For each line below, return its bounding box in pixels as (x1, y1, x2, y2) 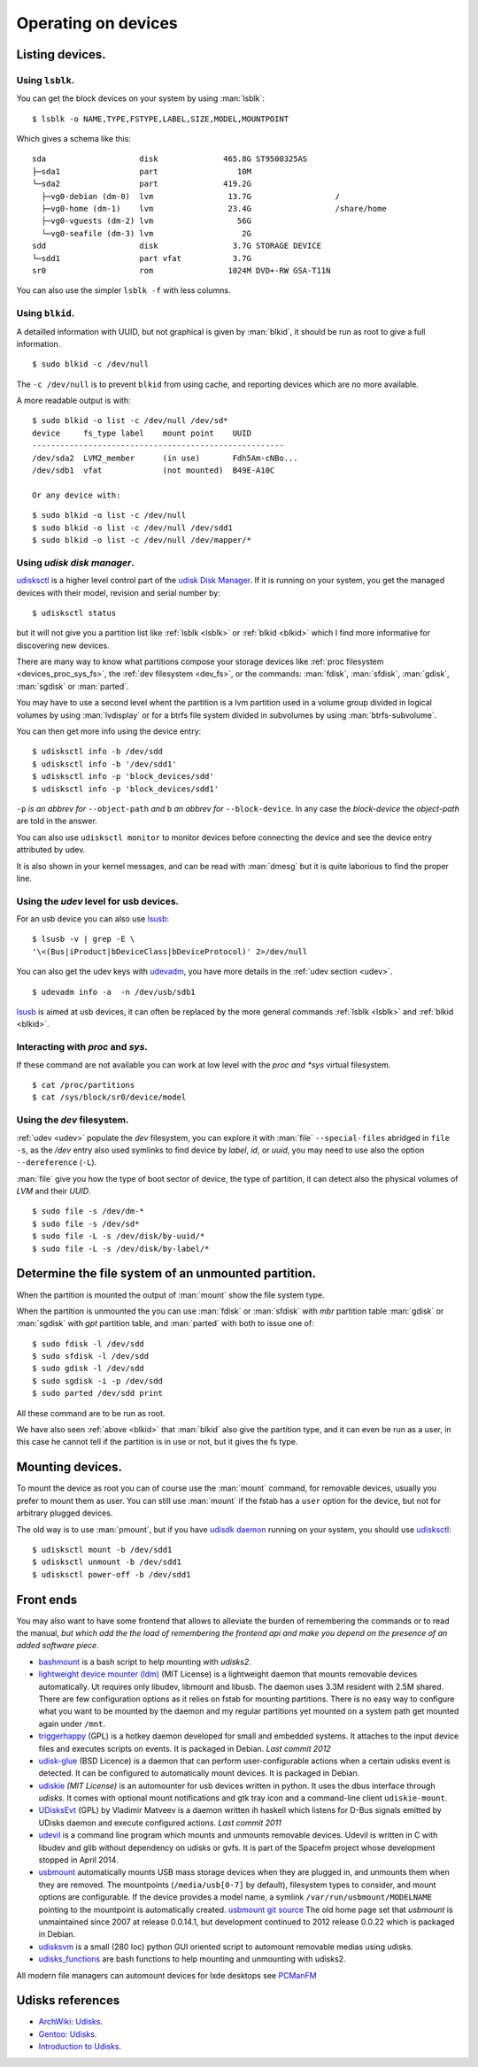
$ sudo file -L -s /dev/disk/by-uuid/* (32, 1231, 205, 1241)
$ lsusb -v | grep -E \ (32, 934, 135, 945)
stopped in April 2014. (38, 1855, 119, 1865)
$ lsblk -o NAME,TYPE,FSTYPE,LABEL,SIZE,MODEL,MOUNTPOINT (32, 113, 289, 124)
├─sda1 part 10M (32, 166, 252, 176)
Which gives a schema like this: (16, 134, 132, 144)
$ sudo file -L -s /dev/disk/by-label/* (32, 1244, 210, 1253)
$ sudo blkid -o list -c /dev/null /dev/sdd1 (32, 522, 234, 533)
